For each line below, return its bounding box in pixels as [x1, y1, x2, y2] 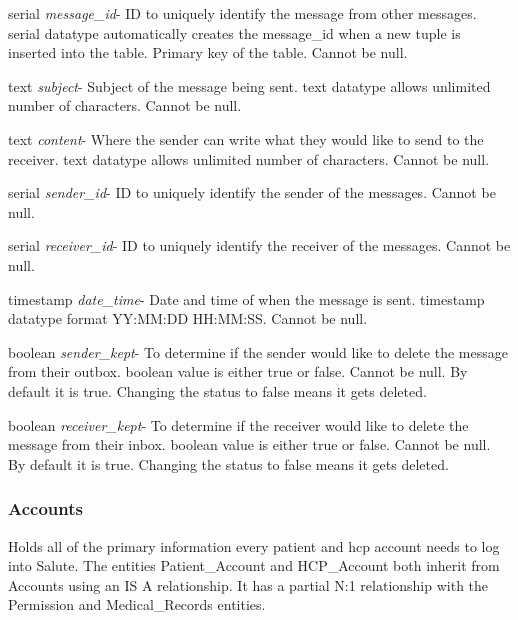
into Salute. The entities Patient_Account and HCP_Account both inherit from [8, 555, 500, 576]
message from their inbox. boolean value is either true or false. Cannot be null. [8, 434, 491, 455]
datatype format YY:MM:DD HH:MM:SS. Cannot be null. [8, 308, 368, 329]
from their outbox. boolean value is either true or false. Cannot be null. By [8, 361, 468, 382]
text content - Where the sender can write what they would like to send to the [8, 128, 484, 149]
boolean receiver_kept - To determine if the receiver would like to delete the [8, 414, 469, 435]
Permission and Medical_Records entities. [8, 594, 266, 615]
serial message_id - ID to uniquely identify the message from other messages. [8, 3, 477, 23]
